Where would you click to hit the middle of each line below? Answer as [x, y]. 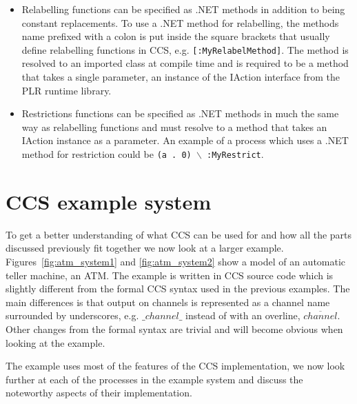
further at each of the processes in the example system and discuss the [154, 379]
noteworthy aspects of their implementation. [99, 393]
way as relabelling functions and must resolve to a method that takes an [174, 127]
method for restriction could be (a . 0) [106, 154]
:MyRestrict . [235, 154]
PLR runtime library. [67, 90]
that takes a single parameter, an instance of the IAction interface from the [181, 77]
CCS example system [109, 201]
